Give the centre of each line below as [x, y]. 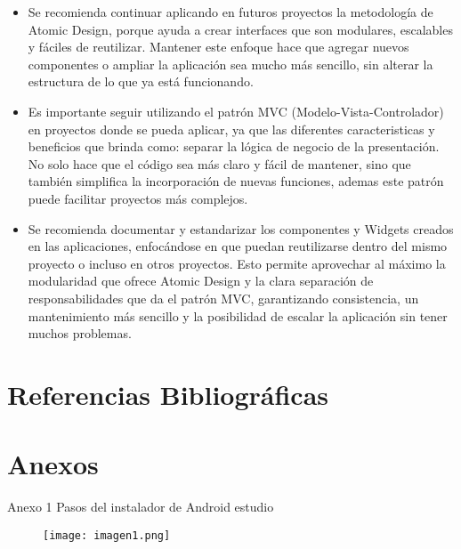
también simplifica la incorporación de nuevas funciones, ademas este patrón [236, 181]
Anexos [53, 464]
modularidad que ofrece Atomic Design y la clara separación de [201, 281]
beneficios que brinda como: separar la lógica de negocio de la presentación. [234, 146]
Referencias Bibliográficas [168, 394]
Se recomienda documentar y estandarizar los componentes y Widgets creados [241, 228]
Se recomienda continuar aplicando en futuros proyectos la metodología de [230, 12]
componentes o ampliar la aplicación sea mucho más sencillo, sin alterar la [230, 64]
